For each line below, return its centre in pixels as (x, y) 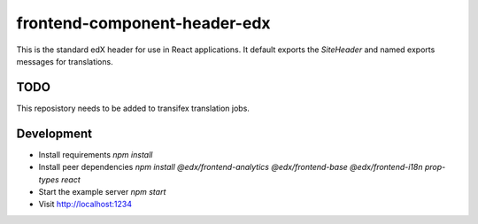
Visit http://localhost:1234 (85, 205)
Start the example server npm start (102, 191)
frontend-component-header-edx (143, 23)
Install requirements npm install (96, 154)
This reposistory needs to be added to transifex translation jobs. (133, 108)
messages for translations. (65, 61)
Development (54, 133)
